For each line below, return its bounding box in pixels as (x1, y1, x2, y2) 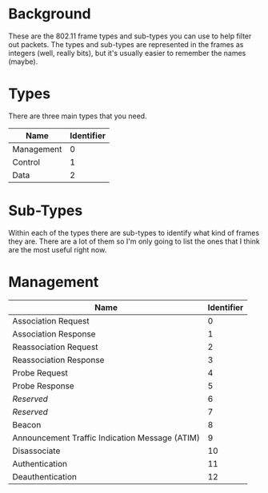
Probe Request (12, 367, 68, 378)
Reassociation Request (12, 341, 98, 352)
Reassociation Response (12, 354, 105, 365)
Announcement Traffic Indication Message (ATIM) (12, 432, 200, 443)
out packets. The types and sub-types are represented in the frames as (8, 39, 244, 49)
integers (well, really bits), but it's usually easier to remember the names (8, 48, 246, 58)
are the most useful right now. (8, 245, 107, 254)
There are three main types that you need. (8, 111, 147, 121)
